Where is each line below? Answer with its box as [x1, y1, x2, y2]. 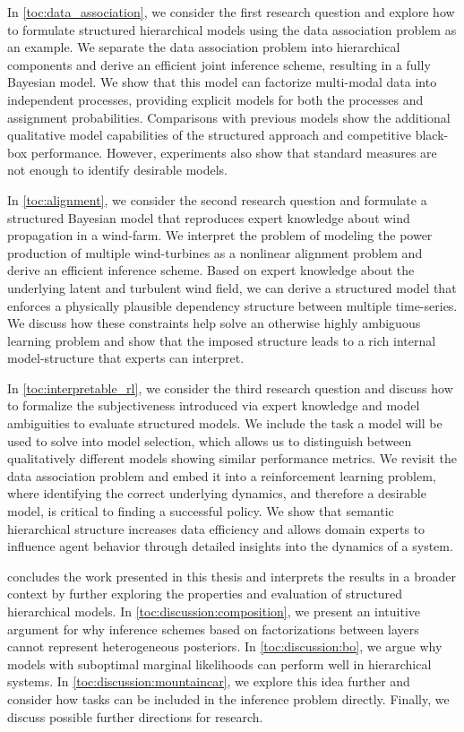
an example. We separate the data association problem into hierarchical [7, 38, 400, 56]
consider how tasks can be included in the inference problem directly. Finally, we [7, 689, 450, 708]
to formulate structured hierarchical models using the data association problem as [7, 20, 457, 39]
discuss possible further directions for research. [7, 707, 263, 726]
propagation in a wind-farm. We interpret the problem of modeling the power [7, 226, 433, 245]
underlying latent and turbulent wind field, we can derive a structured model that [7, 278, 457, 297]
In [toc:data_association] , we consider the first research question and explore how [7, 3, 455, 21]
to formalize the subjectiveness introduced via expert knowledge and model [7, 396, 420, 415]
